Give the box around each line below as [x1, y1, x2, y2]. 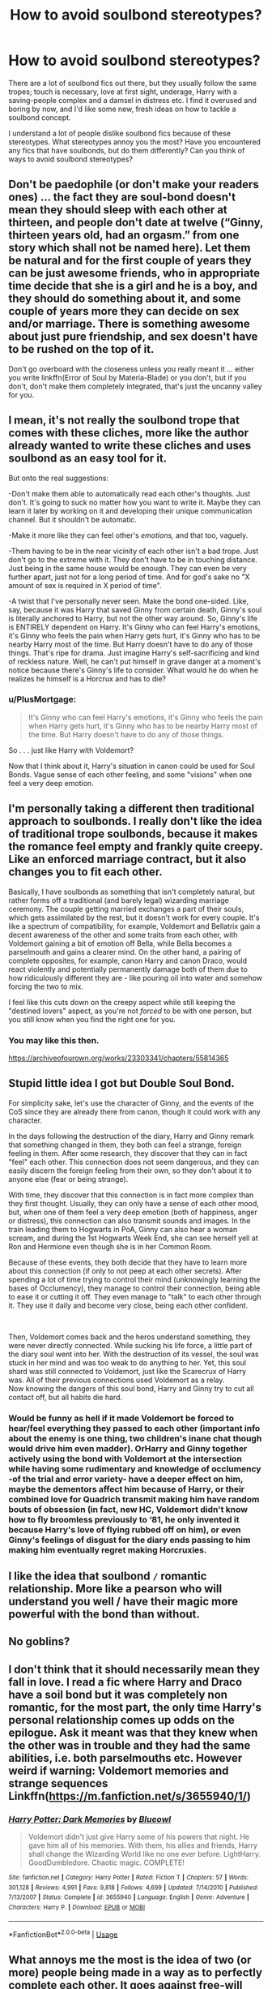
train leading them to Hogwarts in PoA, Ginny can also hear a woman [8, 1224, 238, 1234]
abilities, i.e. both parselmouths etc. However [8, 1751, 243, 1765]
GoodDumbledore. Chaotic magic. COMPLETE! [28, 1858, 185, 1867]
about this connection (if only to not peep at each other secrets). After [8, 1265, 243, 1275]
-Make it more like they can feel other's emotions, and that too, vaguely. [8, 530, 249, 540]
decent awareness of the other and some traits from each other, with [8, 930, 238, 939]
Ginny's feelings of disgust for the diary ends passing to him [8, 1534, 251, 1545]
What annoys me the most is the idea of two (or [8, 1952, 252, 1966]
